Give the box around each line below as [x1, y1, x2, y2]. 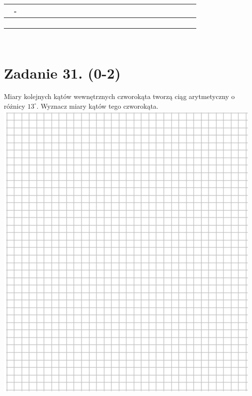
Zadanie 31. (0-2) [4, 63, 121, 83]
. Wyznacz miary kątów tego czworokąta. [36, 100, 158, 111]
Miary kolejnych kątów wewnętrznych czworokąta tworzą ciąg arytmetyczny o [4, 91, 235, 101]
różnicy [4, 100, 25, 111]
